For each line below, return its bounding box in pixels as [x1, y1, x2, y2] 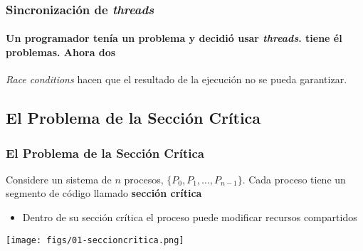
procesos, [124, 171, 164, 186]
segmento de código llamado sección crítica [6, 186, 202, 201]
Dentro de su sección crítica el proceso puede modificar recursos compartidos [22, 210, 357, 225]
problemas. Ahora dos [6, 45, 116, 60]
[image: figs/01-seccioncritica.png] [6, 235, 184, 245]
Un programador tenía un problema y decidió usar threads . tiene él [6, 31, 342, 46]
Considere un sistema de [6, 171, 112, 186]
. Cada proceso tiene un [242, 171, 346, 186]
